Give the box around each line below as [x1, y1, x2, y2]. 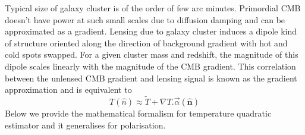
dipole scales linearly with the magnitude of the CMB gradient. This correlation [5, 59, 296, 72]
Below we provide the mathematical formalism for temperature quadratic [5, 106, 272, 119]
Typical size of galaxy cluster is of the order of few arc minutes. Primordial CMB [5, 2, 301, 14]
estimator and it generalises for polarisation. [5, 118, 166, 131]
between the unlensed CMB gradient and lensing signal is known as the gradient [5, 71, 297, 84]
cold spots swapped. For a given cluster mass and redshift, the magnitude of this [5, 48, 298, 61]
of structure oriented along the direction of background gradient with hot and [5, 36, 288, 49]
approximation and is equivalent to [5, 83, 132, 96]
